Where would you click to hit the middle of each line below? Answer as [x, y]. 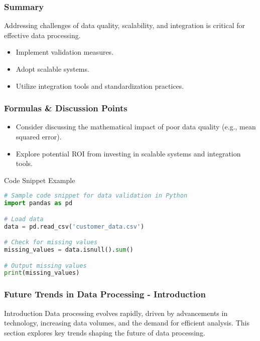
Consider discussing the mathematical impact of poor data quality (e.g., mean [136, 127]
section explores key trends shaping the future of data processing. [105, 332]
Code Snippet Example [40, 180]
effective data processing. [42, 35]
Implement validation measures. [65, 52]
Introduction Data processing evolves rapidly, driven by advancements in [116, 313]
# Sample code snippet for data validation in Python [96, 196]
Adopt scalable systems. [52, 69]
